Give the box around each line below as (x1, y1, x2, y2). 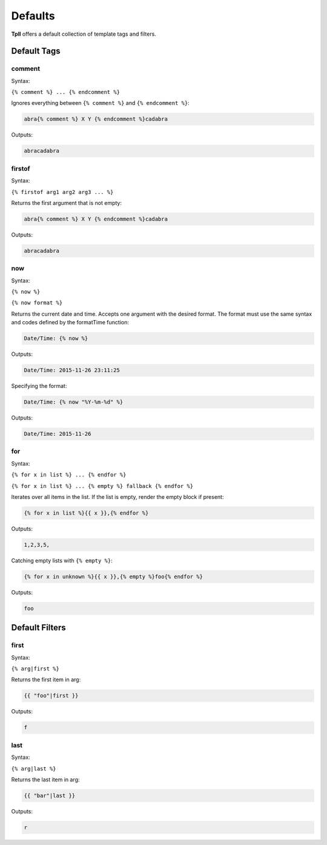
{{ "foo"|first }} (24, 692, 79, 700)
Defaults (11, 9, 55, 22)
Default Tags (11, 46, 61, 56)
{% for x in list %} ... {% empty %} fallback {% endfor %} (11, 483, 194, 489)
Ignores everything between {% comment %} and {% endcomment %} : (11, 99, 190, 107)
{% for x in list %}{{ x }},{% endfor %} (24, 509, 149, 516)
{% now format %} (11, 299, 63, 306)
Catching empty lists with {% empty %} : (11, 556, 113, 564)
